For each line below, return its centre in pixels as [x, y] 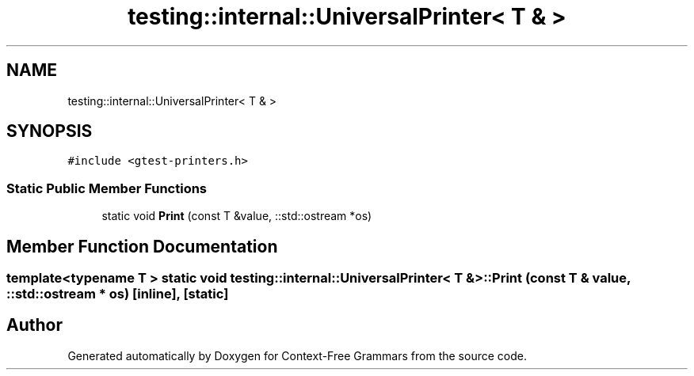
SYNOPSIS [50, 131]
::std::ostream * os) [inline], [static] [118, 294]
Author [34, 325]
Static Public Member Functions [107, 188]
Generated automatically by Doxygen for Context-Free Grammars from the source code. [297, 355]
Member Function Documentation [142, 246]
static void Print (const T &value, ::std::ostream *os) [237, 216]
